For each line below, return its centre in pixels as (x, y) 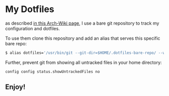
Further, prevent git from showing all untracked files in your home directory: (83, 62)
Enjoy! (15, 87)
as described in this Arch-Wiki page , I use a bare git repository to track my (82, 23)
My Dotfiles (30, 9)
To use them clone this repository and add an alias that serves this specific (83, 38)
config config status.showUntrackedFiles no (53, 71)
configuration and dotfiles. (33, 28)
